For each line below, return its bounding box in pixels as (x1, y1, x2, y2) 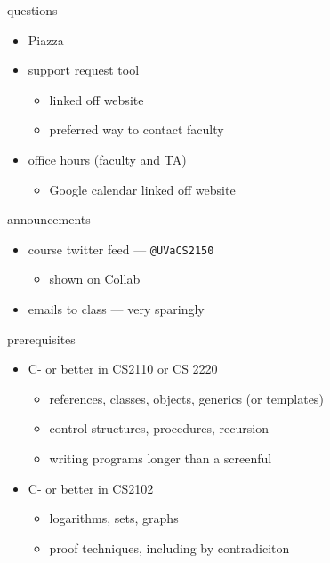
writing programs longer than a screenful (49, 448, 272, 467)
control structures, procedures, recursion (49, 419, 269, 438)
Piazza (28, 30, 64, 49)
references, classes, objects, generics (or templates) (49, 389, 324, 407)
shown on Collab (49, 269, 141, 288)
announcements (7, 210, 91, 229)
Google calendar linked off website (49, 180, 236, 198)
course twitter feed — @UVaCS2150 (28, 239, 214, 258)
